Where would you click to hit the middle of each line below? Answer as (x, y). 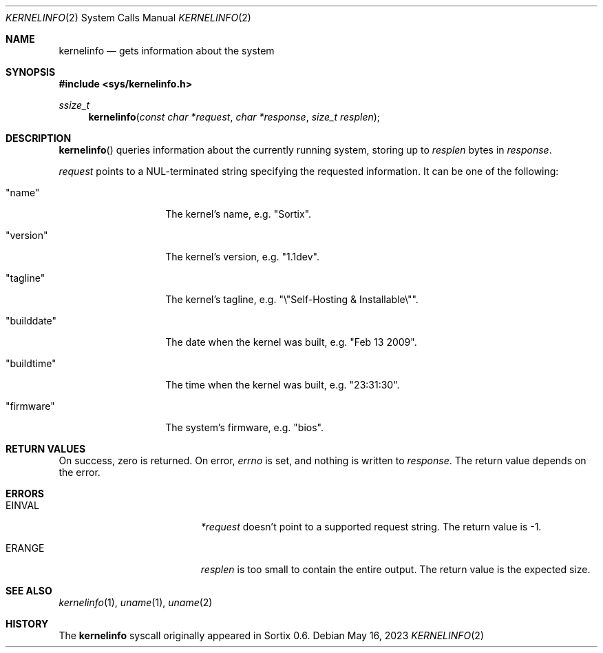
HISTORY (27, 624)
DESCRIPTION (39, 138)
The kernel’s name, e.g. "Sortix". (239, 214)
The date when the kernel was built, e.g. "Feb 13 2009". (291, 342)
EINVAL (22, 505)
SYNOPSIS (31, 72)
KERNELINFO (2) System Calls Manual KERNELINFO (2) (128, 18)
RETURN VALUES (46, 449)
